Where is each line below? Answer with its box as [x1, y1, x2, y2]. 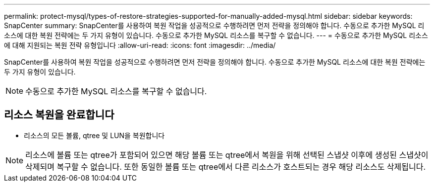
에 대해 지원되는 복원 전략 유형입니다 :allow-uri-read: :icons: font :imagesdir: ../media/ [4, 41, 276, 49]
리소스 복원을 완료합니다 [4, 109, 114, 121]
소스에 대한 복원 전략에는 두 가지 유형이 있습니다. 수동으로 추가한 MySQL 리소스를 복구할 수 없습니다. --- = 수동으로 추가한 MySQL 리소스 [4, 31, 428, 39]
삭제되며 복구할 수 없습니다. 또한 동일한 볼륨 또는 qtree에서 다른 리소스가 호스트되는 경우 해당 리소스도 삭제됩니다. [25, 161, 426, 172]
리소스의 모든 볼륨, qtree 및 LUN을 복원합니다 [24, 131, 165, 140]
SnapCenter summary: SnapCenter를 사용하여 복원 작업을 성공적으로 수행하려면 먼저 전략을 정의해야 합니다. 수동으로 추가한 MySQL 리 [4, 21, 425, 30]
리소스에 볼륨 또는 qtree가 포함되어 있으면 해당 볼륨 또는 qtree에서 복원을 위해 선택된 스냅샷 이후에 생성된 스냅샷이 [25, 149, 429, 160]
